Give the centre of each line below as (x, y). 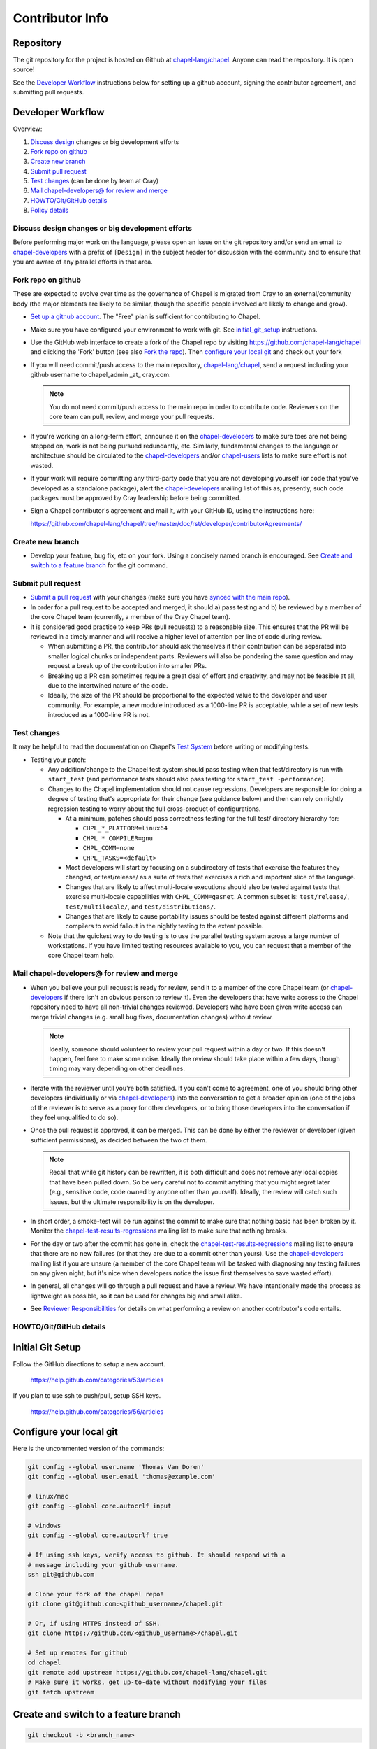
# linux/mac (48, 1496)
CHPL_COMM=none (109, 848)
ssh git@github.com (61, 1574)
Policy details (50, 211)
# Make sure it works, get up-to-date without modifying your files (147, 1682)
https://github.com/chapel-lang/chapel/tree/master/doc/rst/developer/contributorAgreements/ (166, 523)
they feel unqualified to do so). (74, 1117)
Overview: (28, 129)
